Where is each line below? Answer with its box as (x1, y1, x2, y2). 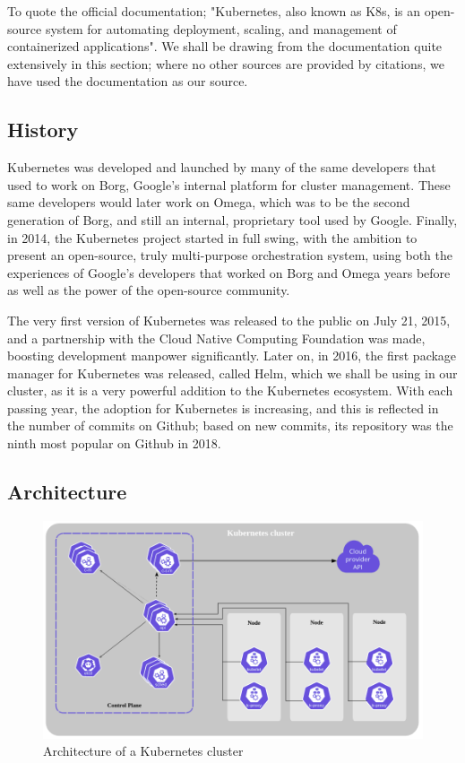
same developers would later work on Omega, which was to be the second (7, 193, 410, 212)
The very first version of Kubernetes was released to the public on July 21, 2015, (7, 310, 451, 329)
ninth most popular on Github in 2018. (7, 434, 221, 453)
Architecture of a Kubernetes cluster (43, 741, 244, 760)
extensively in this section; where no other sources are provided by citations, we (7, 54, 444, 73)
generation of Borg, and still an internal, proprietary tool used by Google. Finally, (7, 210, 458, 229)
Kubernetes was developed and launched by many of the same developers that (7, 158, 436, 177)
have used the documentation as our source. (7, 72, 248, 91)
